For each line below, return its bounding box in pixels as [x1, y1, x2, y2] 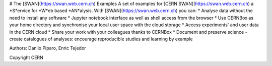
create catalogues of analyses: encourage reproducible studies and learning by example [9, 36, 193, 42]
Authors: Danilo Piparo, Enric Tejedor [9, 45, 86, 51]
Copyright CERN [9, 54, 44, 60]
